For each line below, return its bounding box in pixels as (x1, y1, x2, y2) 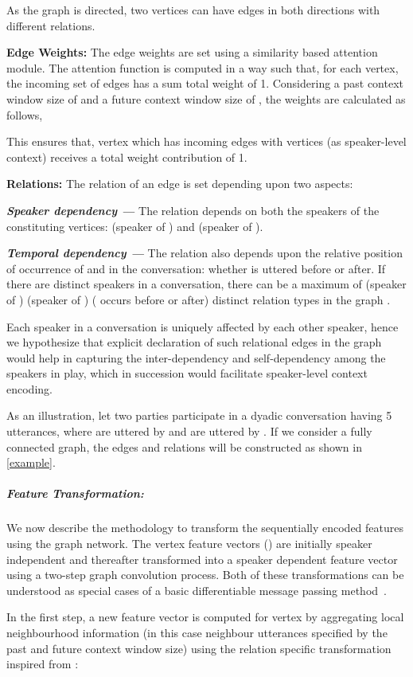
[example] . (6, 454, 56, 471)
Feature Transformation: (6, 485, 144, 502)
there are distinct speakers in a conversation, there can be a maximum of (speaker (6, 276, 407, 292)
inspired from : (6, 655, 79, 672)
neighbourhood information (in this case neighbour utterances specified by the (6, 624, 388, 640)
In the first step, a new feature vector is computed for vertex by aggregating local (6, 609, 404, 625)
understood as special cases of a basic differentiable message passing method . (6, 581, 387, 598)
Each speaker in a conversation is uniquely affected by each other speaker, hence (6, 318, 399, 335)
